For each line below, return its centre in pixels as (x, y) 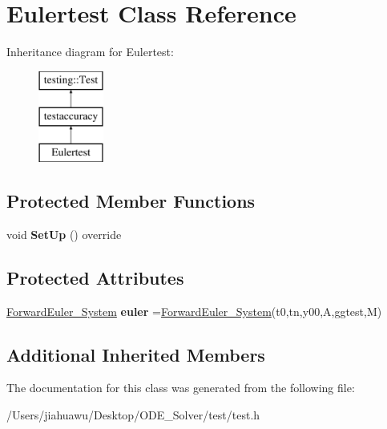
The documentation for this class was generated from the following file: (181, 388)
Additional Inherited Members (136, 354)
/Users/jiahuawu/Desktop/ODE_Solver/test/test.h (133, 415)
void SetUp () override (64, 234)
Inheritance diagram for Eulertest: (90, 52)
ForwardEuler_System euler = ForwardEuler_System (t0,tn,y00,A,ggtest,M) (194, 311)
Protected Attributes (95, 277)
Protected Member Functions (131, 201)
